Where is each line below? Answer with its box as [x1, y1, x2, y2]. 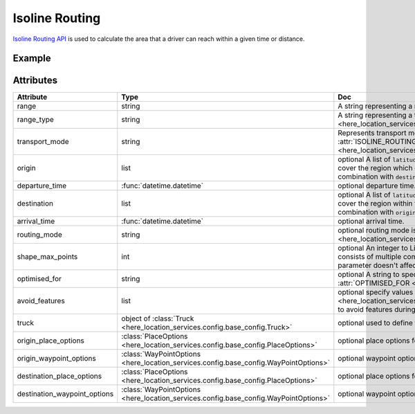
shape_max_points [17, 252, 78, 262]
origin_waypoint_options [17, 354, 96, 363]
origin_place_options [17, 336, 84, 345]
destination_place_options [17, 371, 102, 381]
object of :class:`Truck [121, 314, 194, 323]
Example [12, 53, 51, 64]
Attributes [12, 75, 58, 87]
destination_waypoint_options [17, 389, 114, 399]
